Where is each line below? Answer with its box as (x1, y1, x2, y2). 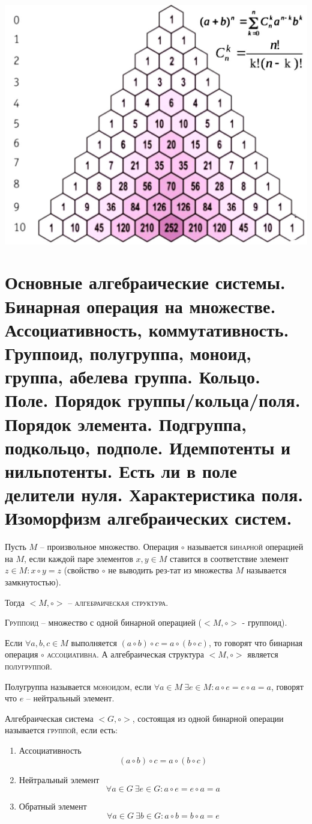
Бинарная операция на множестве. (5, 293, 276, 318)
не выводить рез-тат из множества (108, 564, 233, 576)
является (247, 648, 278, 661)
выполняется (71, 636, 117, 649)
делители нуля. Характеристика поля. (5, 482, 304, 507)
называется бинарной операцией (187, 540, 304, 553)
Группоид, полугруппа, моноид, (5, 341, 251, 365)
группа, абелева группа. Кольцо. (5, 364, 260, 389)
